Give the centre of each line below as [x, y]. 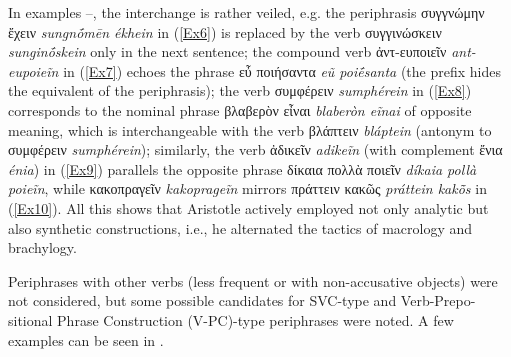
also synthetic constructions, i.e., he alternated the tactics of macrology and [240, 227]
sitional [30, 319]
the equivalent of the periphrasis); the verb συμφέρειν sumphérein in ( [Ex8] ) [240, 90]
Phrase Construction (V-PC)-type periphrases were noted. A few [255, 319]
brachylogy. [42, 247]
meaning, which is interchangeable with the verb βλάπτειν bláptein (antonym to [250, 129]
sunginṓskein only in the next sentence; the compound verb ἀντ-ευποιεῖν [227, 51]
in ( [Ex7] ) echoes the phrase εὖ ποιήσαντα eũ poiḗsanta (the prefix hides [282, 70]
